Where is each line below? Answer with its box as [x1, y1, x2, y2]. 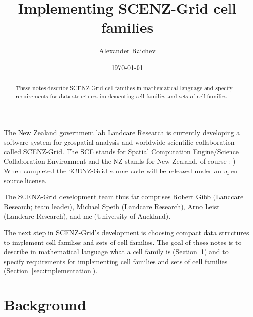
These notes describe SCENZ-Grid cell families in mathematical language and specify [15, 84, 233, 92]
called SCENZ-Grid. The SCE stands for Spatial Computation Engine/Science [4, 146, 239, 156]
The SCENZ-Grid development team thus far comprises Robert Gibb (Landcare [4, 192, 244, 202]
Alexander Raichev [99, 46, 156, 56]
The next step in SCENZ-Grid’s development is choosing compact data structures [4, 227, 249, 237]
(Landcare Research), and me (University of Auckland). [4, 211, 171, 221]
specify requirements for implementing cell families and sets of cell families [4, 256, 228, 266]
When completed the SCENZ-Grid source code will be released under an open [4, 165, 238, 175]
